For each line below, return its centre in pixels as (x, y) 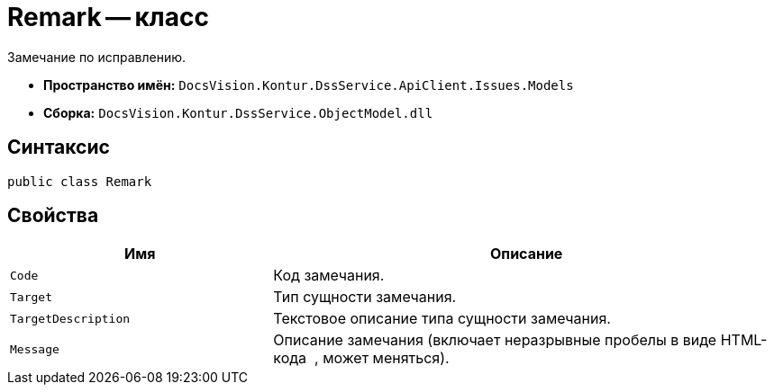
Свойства (53, 216)
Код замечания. (329, 276)
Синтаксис (59, 147)
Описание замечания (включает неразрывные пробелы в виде (495, 340)
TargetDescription (70, 318)
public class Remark (80, 181)
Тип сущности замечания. (365, 297)
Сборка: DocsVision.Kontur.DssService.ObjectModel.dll (238, 112)
